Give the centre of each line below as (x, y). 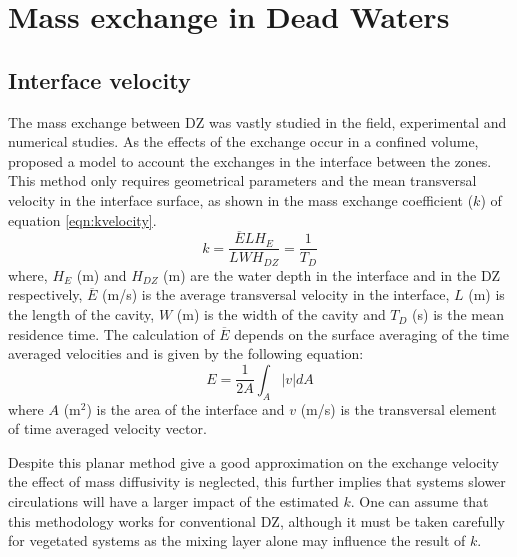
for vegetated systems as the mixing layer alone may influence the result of (237, 540)
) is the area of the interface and (185, 408)
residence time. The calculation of (111, 333)
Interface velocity (99, 79)
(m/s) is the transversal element (398, 408)
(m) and (101, 274)
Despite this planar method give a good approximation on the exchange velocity (253, 461)
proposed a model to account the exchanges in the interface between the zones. (250, 160)
